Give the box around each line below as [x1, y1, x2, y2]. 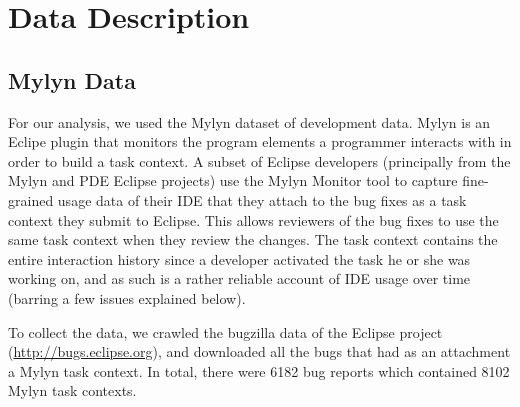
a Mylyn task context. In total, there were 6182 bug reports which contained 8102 [8, 360, 510, 381]
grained [8, 189, 54, 210]
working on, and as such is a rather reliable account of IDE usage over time [8, 268, 471, 289]
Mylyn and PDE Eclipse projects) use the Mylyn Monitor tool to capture [8, 170, 458, 191]
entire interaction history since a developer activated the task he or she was [8, 248, 471, 269]
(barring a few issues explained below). [8, 287, 246, 308]
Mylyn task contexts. [8, 380, 137, 401]
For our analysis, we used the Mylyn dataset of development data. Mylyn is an [8, 111, 491, 132]
